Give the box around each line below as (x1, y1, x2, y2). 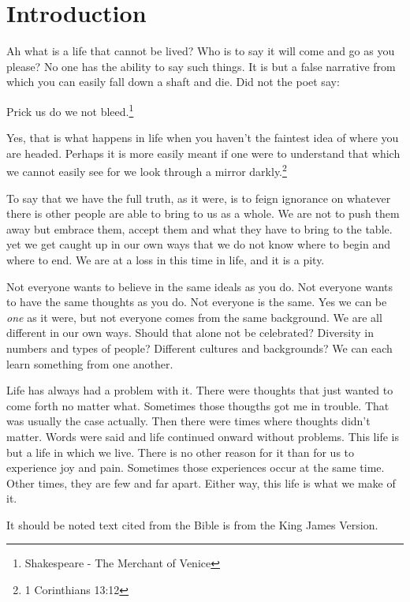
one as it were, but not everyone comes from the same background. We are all (6, 308, 382, 325)
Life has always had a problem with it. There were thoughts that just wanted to (6, 382, 393, 398)
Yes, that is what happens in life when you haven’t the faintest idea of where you (6, 129, 399, 146)
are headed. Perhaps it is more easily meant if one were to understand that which (6, 144, 401, 161)
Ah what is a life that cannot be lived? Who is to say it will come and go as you (6, 43, 395, 59)
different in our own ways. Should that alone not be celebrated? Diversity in (6, 324, 375, 341)
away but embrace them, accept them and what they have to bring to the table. (6, 220, 393, 237)
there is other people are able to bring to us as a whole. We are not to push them (6, 205, 400, 222)
